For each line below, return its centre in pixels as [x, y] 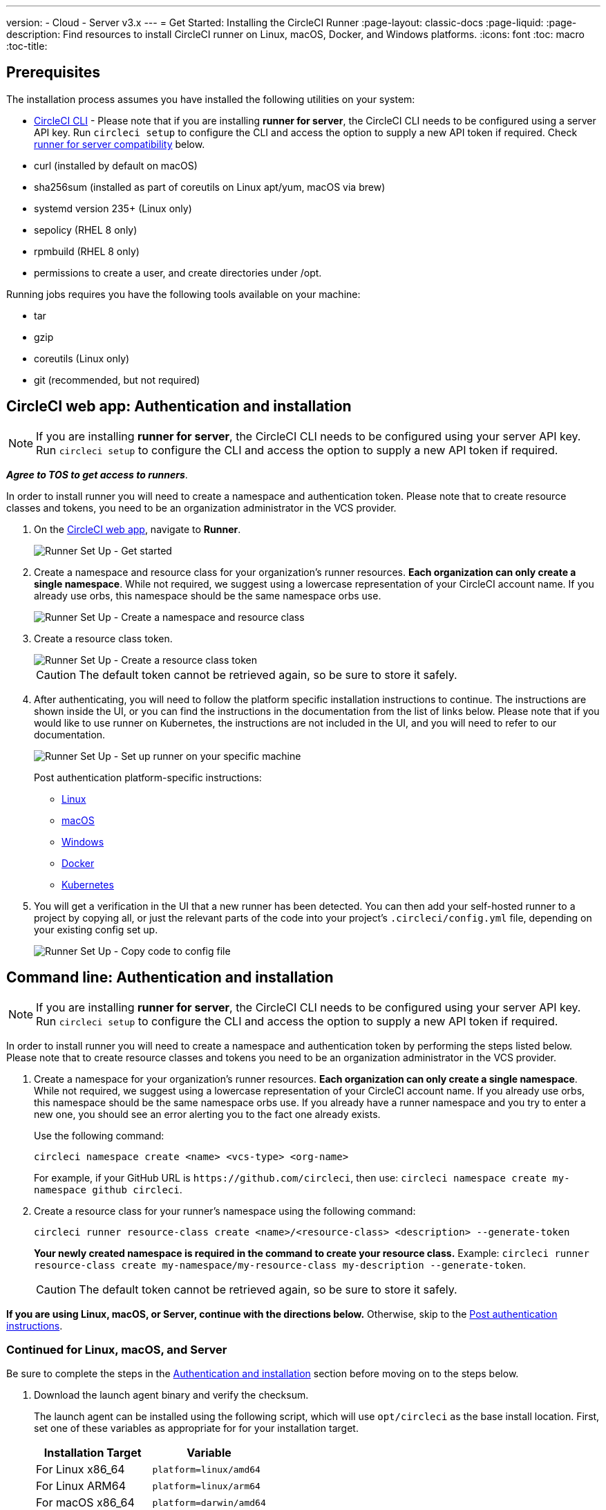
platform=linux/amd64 [206, 1469]
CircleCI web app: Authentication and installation [179, 407]
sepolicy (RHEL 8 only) [86, 230]
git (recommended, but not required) [117, 380]
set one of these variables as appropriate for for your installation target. [196, 1428]
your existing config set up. [96, 929]
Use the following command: [99, 1135]
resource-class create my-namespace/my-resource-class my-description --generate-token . [280, 1265]
